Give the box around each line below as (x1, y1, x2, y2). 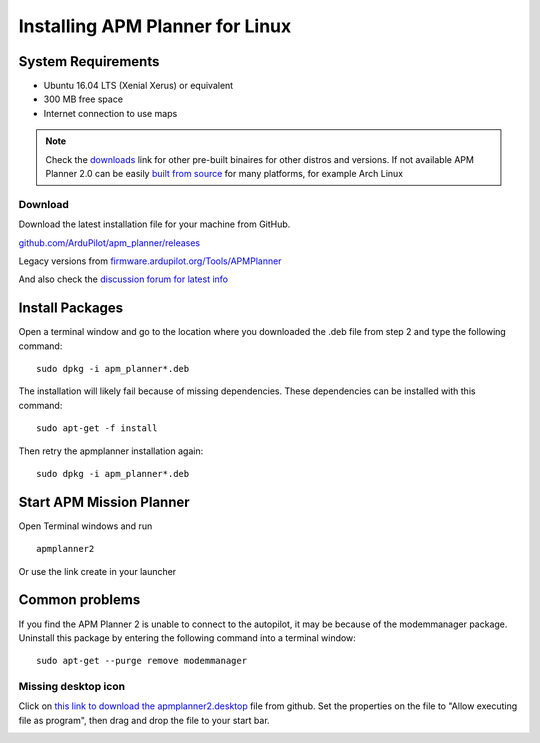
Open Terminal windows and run (18, 520, 153, 532)
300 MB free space (43, 93, 124, 105)
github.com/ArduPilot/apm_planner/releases (18, 236, 200, 249)
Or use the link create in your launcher (18, 565, 177, 577)
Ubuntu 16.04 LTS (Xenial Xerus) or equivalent (43, 80, 234, 92)
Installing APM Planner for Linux (18, 15, 292, 37)
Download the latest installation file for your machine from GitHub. (18, 218, 291, 230)
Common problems (18, 591, 141, 609)
